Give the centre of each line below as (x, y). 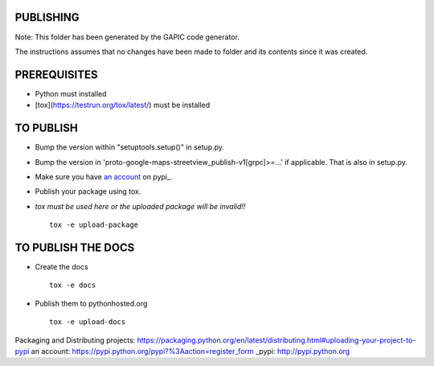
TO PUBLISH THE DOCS (75, 247)
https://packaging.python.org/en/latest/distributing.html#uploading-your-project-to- (276, 340)
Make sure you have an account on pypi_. (104, 176)
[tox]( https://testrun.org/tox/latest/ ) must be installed (123, 105)
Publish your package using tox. (88, 191)
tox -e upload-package (94, 225)
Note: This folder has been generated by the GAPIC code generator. (127, 37)
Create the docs (61, 266)
